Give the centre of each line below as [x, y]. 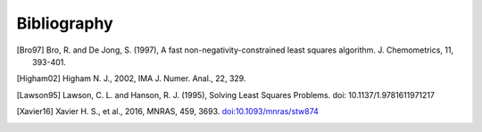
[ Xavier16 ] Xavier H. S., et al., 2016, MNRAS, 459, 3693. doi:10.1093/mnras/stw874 [167, 111]
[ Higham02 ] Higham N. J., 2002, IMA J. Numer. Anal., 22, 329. [131, 78]
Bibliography [65, 23]
